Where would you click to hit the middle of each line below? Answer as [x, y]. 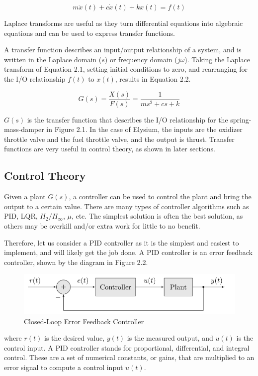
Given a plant [25, 196]
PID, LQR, [21, 216]
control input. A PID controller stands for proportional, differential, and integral [127, 347]
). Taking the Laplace [217, 59]
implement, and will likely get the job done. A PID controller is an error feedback [128, 252]
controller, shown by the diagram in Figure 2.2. [76, 262]
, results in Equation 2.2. [153, 78]
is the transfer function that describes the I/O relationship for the [128, 119]
